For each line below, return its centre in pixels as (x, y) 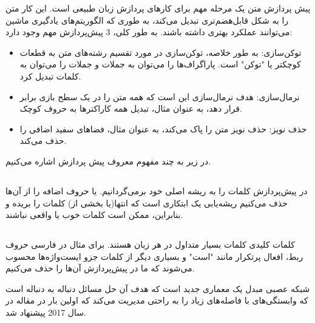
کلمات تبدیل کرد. (50, 76)
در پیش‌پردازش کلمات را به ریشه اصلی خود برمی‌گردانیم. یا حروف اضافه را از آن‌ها (157, 190)
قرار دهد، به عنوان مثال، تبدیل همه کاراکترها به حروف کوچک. (131, 108)
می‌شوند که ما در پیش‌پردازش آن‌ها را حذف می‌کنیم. (100, 268)
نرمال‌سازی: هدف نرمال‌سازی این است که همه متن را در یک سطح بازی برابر (160, 96)
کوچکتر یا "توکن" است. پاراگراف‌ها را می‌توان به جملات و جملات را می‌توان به (160, 64)
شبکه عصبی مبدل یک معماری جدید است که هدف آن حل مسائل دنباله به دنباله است (158, 288)
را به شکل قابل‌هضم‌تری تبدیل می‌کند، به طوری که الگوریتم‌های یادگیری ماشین (147, 20)
